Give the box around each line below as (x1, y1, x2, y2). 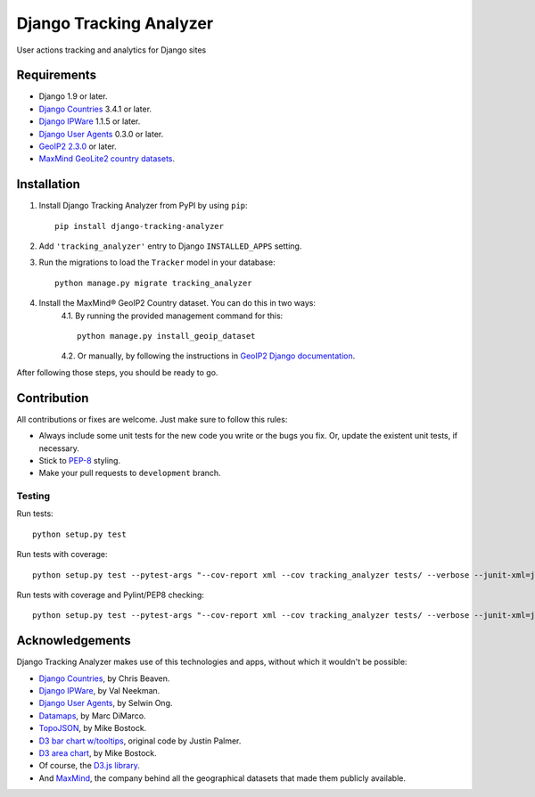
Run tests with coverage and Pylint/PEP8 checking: (16, 589, 205, 600)
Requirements (16, 68, 97, 83)
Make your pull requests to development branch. (38, 468, 222, 479)
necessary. (38, 442, 80, 454)
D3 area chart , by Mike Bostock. (38, 748, 157, 759)
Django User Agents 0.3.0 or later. (38, 128, 164, 139)
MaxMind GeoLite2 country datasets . (38, 153, 176, 164)
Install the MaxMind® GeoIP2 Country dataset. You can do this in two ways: (38, 298, 317, 308)
